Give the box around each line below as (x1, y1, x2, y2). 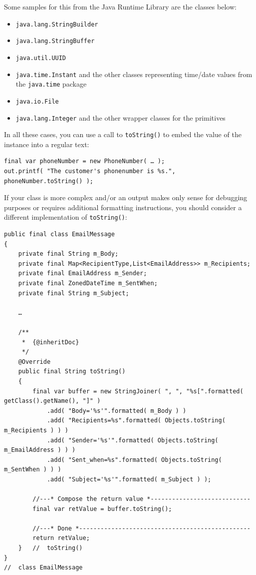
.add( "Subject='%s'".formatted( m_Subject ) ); (46, 475, 212, 483)
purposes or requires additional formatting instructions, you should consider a (4, 202, 242, 212)
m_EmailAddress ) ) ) (4, 446, 76, 454)
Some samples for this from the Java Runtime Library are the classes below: (4, 2, 237, 12)
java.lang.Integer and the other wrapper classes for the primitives (15, 112, 226, 123)
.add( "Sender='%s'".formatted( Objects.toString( (46, 436, 219, 444)
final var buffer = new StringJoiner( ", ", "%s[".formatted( (32, 387, 244, 395)
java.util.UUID (15, 54, 66, 62)
